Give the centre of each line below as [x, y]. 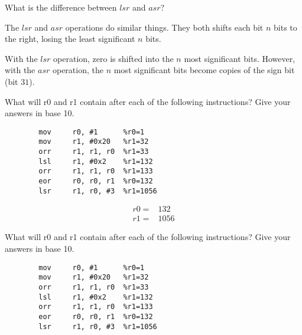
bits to [285, 27]
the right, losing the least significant [70, 39]
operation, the [78, 70]
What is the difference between [61, 7]
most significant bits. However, [240, 58]
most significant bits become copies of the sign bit [204, 70]
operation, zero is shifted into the [113, 58]
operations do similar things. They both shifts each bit [164, 27]
